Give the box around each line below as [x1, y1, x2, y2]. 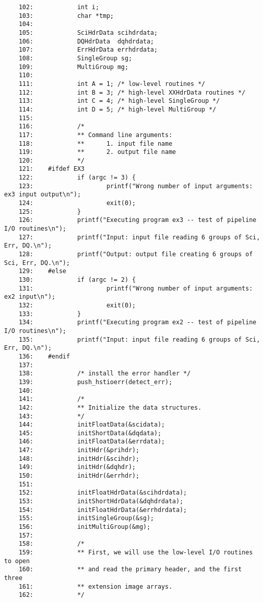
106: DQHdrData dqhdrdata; [18, 37, 154, 45]
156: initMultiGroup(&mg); [18, 523, 151, 531]
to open [4, 557, 30, 565]
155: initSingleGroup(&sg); [18, 515, 154, 522]
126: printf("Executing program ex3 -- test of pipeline [18, 216, 256, 224]
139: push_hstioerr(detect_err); [18, 378, 173, 386]
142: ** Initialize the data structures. [18, 404, 202, 411]
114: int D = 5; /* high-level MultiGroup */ [18, 105, 217, 113]
